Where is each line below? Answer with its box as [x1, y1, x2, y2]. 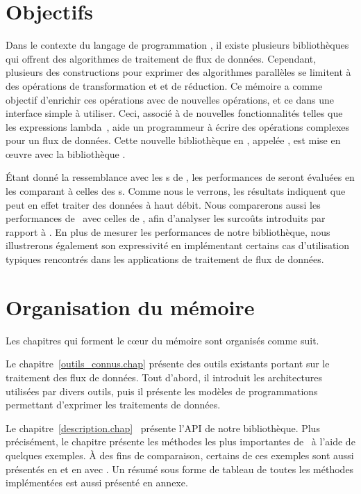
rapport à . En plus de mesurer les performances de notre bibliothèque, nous [6, 224, 330, 239]
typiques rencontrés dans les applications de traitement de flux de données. [6, 252, 324, 266]
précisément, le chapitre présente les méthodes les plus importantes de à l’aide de [6, 434, 355, 449]
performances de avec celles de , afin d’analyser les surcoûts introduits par [6, 211, 326, 225]
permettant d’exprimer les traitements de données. [6, 397, 221, 412]
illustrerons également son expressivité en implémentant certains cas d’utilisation [6, 238, 350, 253]
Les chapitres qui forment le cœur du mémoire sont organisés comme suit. [6, 333, 319, 347]
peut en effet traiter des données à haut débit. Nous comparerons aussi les [6, 197, 321, 212]
